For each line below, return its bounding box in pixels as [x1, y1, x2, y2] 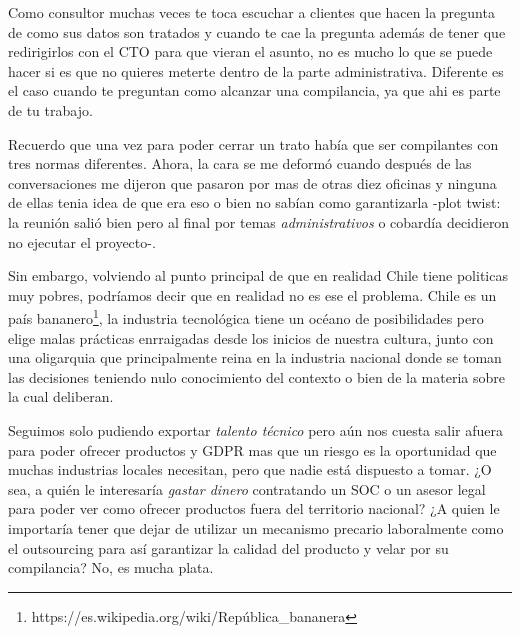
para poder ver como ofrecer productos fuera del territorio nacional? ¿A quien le [8, 498, 500, 519]
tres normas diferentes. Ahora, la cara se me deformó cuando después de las [8, 153, 472, 174]
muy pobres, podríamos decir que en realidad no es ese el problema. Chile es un [8, 284, 497, 305]
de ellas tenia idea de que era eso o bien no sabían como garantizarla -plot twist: [8, 192, 501, 213]
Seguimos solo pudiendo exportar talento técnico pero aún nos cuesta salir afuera [8, 419, 503, 440]
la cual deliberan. [8, 386, 114, 407]
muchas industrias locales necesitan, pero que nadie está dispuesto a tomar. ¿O [8, 459, 492, 480]
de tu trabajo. [8, 99, 93, 120]
